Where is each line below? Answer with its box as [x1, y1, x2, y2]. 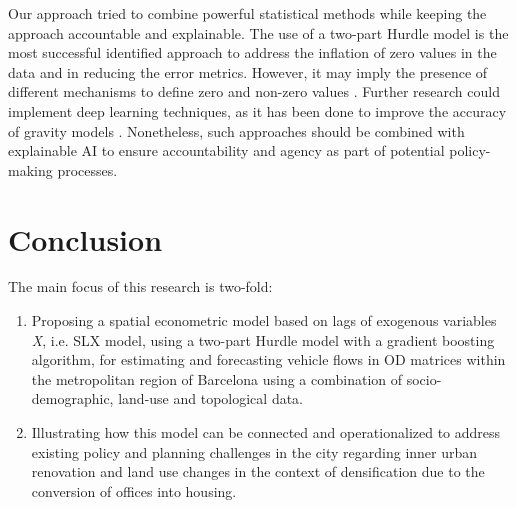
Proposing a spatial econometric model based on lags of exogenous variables [31, 310, 497, 331]
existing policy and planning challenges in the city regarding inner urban [31, 441, 478, 462]
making [8, 159, 53, 180]
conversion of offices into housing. [31, 480, 237, 501]
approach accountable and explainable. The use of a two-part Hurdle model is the [8, 22, 509, 43]
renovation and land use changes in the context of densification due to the [31, 461, 485, 482]
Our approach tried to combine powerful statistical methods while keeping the [8, 3, 487, 23]
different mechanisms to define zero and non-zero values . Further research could [8, 81, 500, 102]
